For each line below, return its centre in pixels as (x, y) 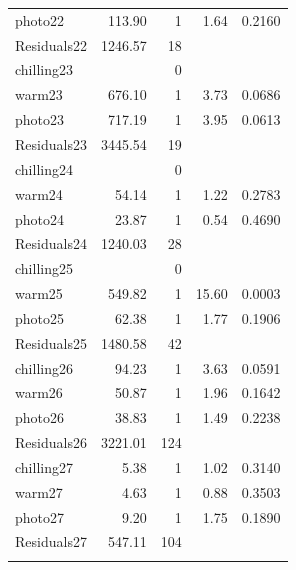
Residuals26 (51, 442)
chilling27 (44, 466)
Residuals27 (51, 541)
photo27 (40, 516)
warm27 (39, 491)
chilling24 (44, 168)
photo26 (40, 417)
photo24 (40, 218)
